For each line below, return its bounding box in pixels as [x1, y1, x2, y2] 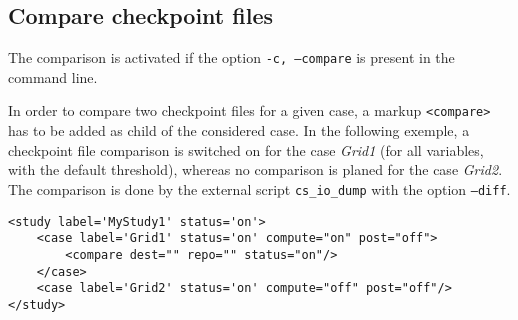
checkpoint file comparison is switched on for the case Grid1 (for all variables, [8, 139, 484, 160]
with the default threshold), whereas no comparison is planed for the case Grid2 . [8, 159, 503, 180]
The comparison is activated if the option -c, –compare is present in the [8, 47, 455, 68]
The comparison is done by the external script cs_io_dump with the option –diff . [8, 178, 511, 199]
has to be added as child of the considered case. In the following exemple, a [8, 120, 470, 141]
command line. [8, 66, 98, 87]
